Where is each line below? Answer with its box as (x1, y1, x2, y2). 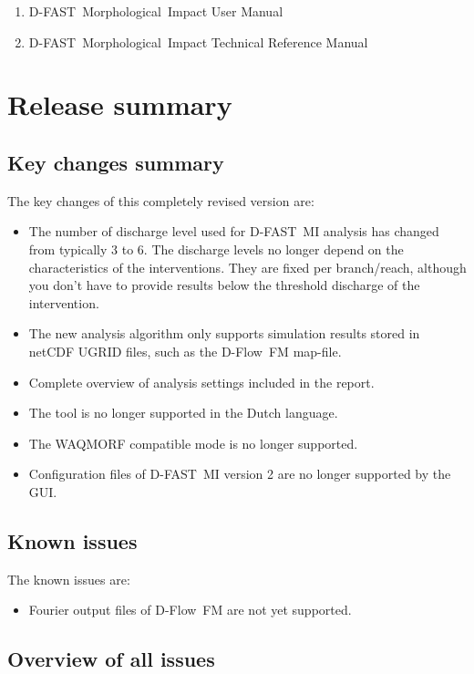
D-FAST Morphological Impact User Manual (28, 2, 283, 20)
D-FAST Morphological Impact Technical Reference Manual (28, 32, 368, 51)
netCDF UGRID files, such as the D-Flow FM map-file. (28, 341, 342, 360)
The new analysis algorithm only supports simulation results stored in (28, 324, 420, 343)
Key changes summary (7, 148, 224, 176)
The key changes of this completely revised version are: (7, 191, 314, 210)
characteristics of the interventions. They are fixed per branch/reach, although (28, 257, 467, 276)
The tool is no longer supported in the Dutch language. (28, 403, 338, 422)
